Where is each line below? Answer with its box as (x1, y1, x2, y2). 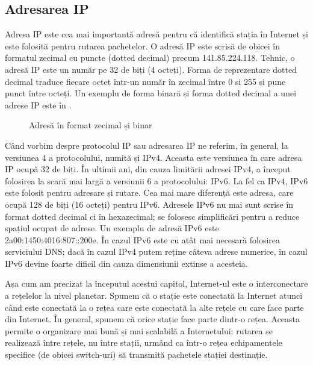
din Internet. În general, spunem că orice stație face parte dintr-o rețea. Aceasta (5, 313, 300, 325)
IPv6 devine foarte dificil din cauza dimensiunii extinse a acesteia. (5, 257, 248, 269)
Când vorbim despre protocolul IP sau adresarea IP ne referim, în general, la (5, 139, 288, 151)
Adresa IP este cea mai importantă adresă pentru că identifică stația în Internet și (5, 28, 308, 40)
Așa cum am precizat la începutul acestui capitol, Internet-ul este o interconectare (5, 277, 308, 290)
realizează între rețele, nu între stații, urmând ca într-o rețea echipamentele (5, 336, 282, 349)
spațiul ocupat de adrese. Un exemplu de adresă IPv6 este (5, 222, 219, 234)
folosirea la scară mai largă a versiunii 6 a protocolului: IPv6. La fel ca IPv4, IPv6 (5, 174, 308, 187)
